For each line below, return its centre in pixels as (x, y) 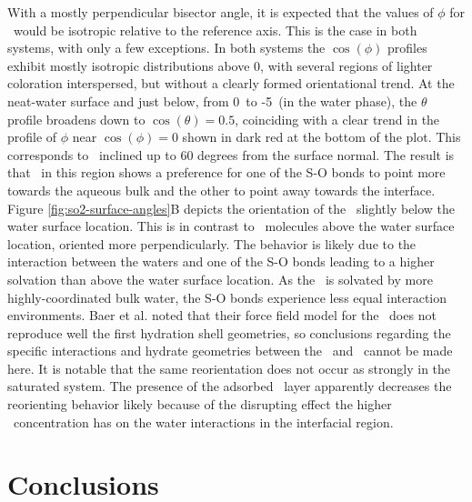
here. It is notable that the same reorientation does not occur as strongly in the (229, 368)
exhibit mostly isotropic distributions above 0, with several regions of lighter (220, 65)
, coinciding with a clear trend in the (337, 119)
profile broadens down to (76, 119)
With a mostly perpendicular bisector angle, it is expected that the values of (221, 12)
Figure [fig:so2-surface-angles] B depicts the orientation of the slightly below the (231, 208)
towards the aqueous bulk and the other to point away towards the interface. (221, 190)
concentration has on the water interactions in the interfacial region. (203, 422)
